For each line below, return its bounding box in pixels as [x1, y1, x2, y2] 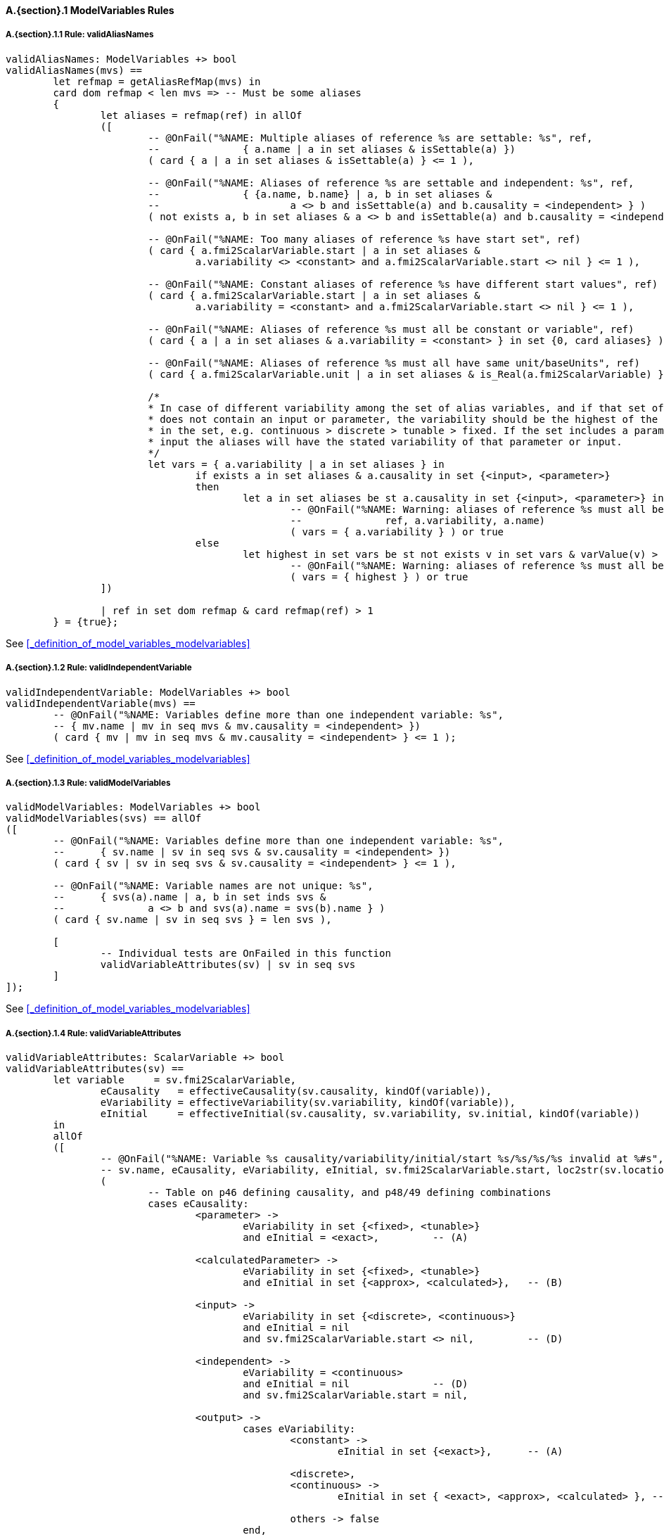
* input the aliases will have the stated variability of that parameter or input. [148, 435, 622, 447]
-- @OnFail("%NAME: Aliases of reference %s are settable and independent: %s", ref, [148, 177, 634, 189]
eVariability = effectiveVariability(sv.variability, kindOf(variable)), [100, 1097, 516, 1109]
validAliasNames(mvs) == [6, 64, 142, 76]
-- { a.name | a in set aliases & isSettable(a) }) [148, 143, 516, 155]
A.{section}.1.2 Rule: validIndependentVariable [6, 663, 192, 673]
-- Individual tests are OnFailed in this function [100, 948, 391, 960]
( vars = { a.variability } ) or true [290, 526, 504, 537]
